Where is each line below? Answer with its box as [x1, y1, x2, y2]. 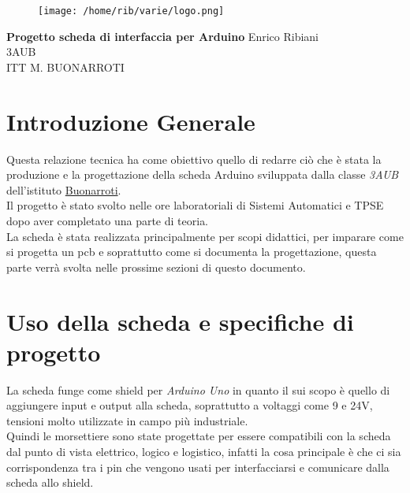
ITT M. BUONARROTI [6, 58, 125, 75]
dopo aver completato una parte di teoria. [6, 212, 209, 228]
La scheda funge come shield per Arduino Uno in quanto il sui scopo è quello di [6, 381, 390, 398]
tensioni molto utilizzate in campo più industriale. [6, 412, 248, 428]
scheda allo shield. [6, 474, 94, 491]
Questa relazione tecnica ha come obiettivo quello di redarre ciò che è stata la [6, 150, 382, 167]
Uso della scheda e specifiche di [6, 305, 354, 337]
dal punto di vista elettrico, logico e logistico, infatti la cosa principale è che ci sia [6, 443, 401, 459]
